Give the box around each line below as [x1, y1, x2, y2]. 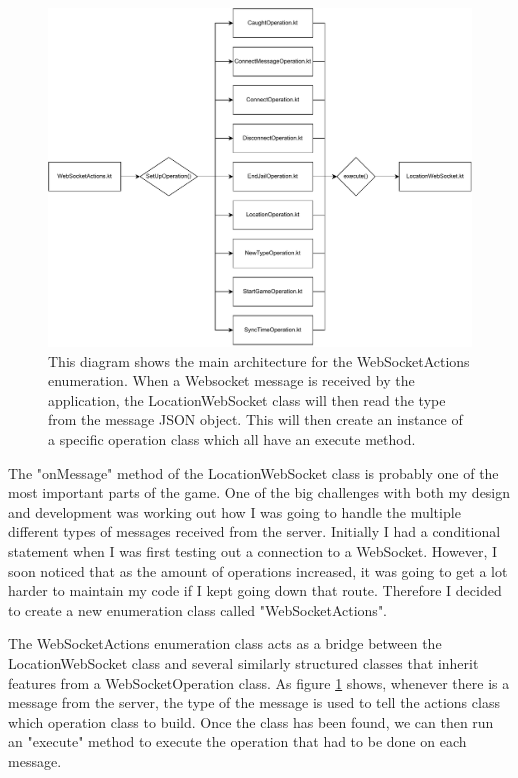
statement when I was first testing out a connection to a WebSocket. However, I [8, 541, 498, 562]
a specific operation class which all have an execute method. [48, 429, 416, 450]
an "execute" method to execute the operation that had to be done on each [8, 731, 467, 752]
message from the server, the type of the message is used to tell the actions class [8, 692, 500, 713]
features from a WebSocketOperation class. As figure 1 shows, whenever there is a [8, 672, 510, 693]
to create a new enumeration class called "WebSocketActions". [8, 599, 388, 620]
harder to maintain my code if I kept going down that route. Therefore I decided [8, 580, 502, 601]
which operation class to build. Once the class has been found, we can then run [8, 711, 494, 732]
